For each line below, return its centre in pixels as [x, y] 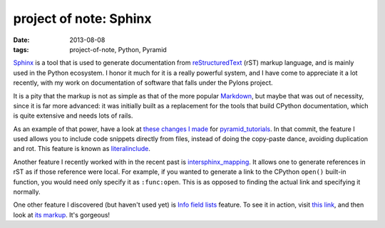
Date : [21, 40]
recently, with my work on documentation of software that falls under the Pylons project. [143, 83]
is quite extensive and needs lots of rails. [73, 116]
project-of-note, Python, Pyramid [118, 49]
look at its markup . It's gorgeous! [62, 214]
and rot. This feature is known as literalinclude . [82, 149]
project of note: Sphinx [83, 19]
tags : [21, 49]
